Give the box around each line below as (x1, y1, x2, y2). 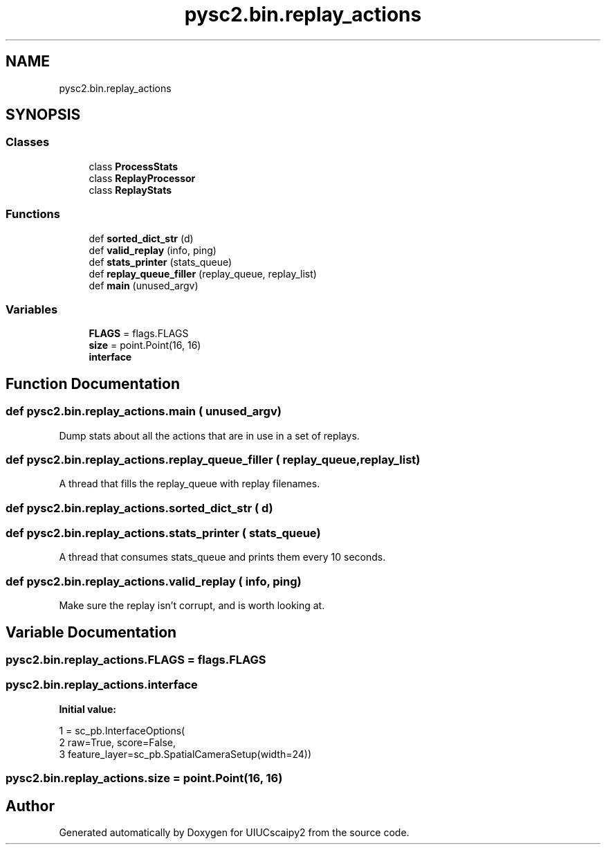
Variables (6, 302, 58, 316)
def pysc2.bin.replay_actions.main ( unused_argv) (6, 404, 282, 419)
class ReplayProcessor (89, 172, 196, 184)
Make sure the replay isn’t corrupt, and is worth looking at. (59, 599, 325, 612)
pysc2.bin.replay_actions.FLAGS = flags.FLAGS (6, 653, 266, 667)
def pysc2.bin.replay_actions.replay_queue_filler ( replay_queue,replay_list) (6, 452, 421, 467)
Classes (6, 135, 50, 150)
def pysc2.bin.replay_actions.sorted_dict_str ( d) (6, 500, 273, 515)
